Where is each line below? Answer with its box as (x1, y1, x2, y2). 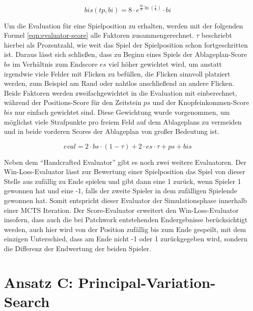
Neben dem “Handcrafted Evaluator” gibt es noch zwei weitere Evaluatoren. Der (4, 156, 247, 167)
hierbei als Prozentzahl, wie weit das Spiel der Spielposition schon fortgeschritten (4, 39, 248, 50)
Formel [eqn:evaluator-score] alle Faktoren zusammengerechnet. (4, 30, 194, 40)
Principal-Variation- (78, 272, 216, 292)
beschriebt (201, 30, 232, 40)
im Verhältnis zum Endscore (12, 58, 98, 69)
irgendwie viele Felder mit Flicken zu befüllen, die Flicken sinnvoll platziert (4, 68, 230, 78)
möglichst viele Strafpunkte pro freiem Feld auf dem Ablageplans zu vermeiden (4, 116, 242, 127)
